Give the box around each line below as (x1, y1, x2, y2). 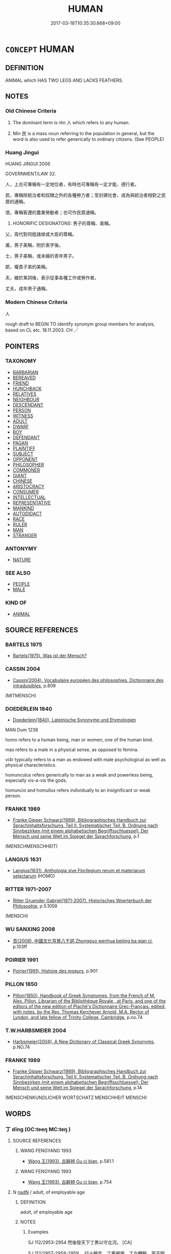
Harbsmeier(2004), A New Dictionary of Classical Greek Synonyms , (12, 1038, 155, 1044)
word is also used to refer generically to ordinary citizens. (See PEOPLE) (12, 136, 164, 142)
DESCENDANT (12, 402, 44, 408)
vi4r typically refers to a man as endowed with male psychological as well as (5, 756, 166, 762)
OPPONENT (12, 456, 38, 462)
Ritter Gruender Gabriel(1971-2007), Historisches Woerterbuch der (12, 897, 152, 904)
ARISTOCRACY (12, 483, 45, 489)
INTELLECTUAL (12, 494, 46, 500)
